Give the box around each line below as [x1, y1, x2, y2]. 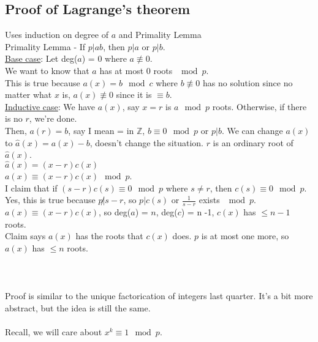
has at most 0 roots [99, 64, 173, 76]
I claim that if [5, 181, 58, 194]
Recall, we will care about [5, 325, 102, 338]
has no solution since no [203, 76, 293, 89]
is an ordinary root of [213, 136, 293, 149]
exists [199, 193, 220, 206]
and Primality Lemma [118, 28, 202, 41]
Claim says [5, 229, 46, 242]
